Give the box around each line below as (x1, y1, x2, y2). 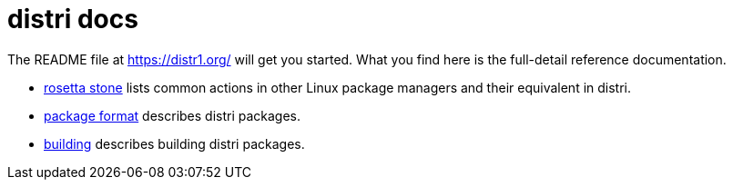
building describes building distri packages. (44, 135, 305, 152)
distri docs (7, 4, 138, 34)
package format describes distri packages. (44, 107, 301, 123)
